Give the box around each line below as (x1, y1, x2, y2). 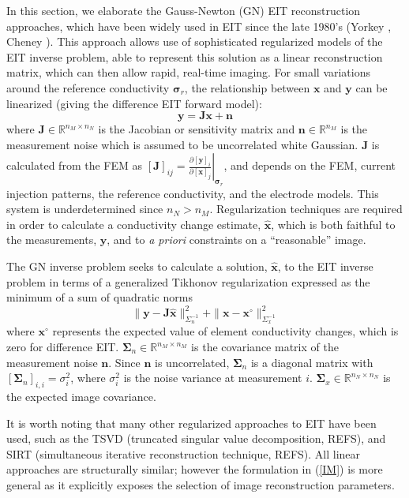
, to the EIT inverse (277, 257, 373, 274)
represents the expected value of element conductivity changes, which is (52, 323, 399, 339)
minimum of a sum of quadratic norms (6, 289, 193, 305)
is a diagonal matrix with (250, 354, 373, 370)
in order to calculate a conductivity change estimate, (6, 215, 261, 232)
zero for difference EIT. (6, 339, 119, 354)
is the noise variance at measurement (123, 369, 302, 386)
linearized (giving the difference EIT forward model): (6, 95, 262, 111)
